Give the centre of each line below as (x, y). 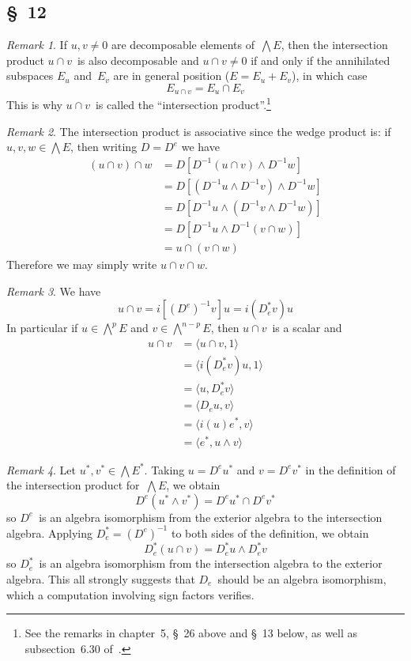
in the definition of (351, 469)
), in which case (330, 76)
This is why (34, 105)
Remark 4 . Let (41, 469)
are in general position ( (172, 76)
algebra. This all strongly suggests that (101, 579)
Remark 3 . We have (54, 291)
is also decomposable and (138, 60)
